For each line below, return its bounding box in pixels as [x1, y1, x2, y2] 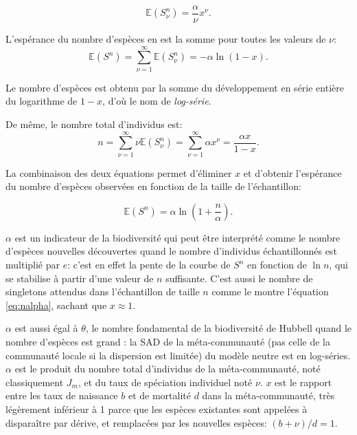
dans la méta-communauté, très [202, 388, 335, 403]
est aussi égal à [14, 321, 78, 335]
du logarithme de [5, 94, 78, 108]
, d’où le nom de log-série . [102, 94, 211, 108]
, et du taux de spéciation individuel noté [78, 374, 253, 389]
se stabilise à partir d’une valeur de [5, 270, 154, 285]
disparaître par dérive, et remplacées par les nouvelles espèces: [5, 415, 267, 429]
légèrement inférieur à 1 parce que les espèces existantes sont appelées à [5, 402, 308, 416]
